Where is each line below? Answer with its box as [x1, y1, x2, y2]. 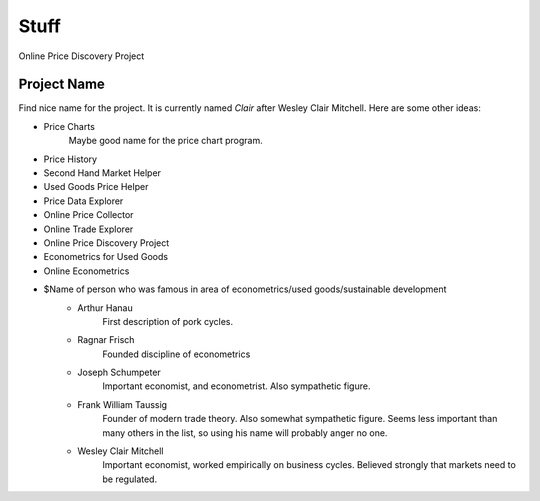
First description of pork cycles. [102, 315, 234, 327]
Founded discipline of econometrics [102, 348, 251, 360]
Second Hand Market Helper [43, 167, 162, 179]
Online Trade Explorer [43, 223, 134, 235]
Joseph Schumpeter [77, 366, 162, 379]
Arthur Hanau [77, 301, 134, 314]
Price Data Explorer [43, 195, 124, 207]
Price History [43, 153, 98, 165]
